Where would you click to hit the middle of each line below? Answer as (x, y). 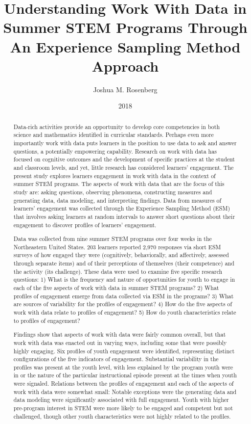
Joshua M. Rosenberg (125, 89)
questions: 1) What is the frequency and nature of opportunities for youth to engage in (124, 279)
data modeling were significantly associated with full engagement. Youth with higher (121, 400)
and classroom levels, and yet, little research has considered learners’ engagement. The (124, 167)
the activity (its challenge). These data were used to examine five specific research (118, 271)
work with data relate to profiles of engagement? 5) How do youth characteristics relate (125, 312)
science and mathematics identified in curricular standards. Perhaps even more (114, 135)
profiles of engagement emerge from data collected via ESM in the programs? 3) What (124, 296)
